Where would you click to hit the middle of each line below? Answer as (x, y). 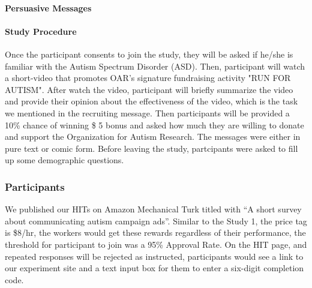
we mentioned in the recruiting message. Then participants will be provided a (147, 112)
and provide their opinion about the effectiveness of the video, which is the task (151, 101)
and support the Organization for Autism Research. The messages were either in (153, 136)
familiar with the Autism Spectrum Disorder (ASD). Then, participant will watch (155, 66)
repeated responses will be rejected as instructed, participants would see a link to (154, 256)
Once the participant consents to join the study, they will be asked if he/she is (149, 54)
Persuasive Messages (48, 7)
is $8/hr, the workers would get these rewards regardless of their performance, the (155, 232)
